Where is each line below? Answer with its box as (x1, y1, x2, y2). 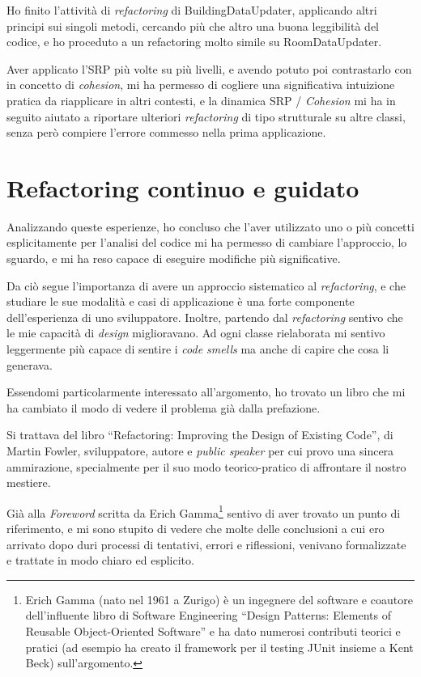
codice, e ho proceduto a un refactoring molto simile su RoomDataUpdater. (6, 33, 382, 50)
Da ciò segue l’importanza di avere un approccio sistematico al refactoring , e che (6, 277, 406, 294)
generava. (6, 356, 53, 373)
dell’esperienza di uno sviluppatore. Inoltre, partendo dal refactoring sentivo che (6, 308, 403, 325)
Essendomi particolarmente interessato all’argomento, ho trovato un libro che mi (6, 383, 406, 400)
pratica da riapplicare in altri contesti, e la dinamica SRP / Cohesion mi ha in (6, 91, 396, 108)
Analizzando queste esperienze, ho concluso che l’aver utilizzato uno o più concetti (6, 218, 415, 235)
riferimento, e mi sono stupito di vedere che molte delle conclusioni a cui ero (6, 520, 385, 537)
